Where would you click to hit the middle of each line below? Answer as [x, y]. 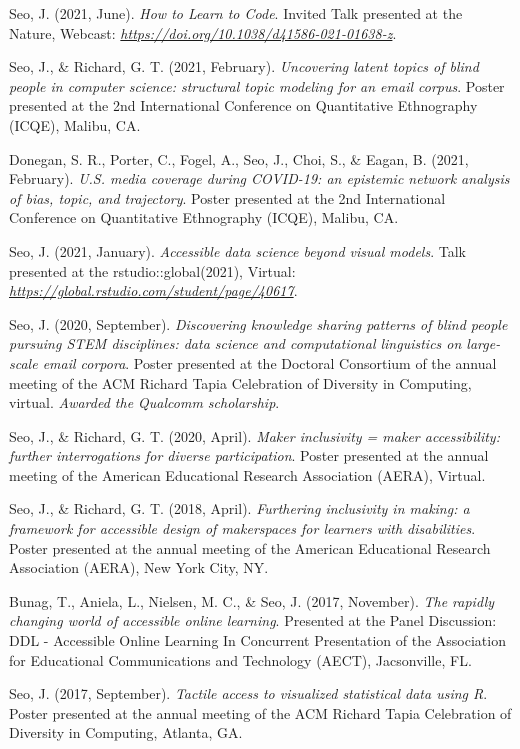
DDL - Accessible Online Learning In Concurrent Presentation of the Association [257, 640]
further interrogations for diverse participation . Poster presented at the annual [249, 455]
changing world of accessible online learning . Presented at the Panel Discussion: [253, 620]
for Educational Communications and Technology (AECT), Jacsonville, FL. [240, 659]
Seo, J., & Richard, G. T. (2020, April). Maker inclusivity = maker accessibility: [254, 435]
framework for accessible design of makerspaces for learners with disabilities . [242, 528]
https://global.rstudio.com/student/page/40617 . [153, 290]
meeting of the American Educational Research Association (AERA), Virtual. [247, 474]
